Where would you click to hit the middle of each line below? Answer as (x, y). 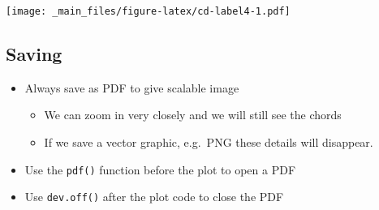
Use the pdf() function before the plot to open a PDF (160, 169)
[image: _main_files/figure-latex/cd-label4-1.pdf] (148, 11)
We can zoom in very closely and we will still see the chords (193, 115)
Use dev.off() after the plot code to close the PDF (154, 197)
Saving (34, 54)
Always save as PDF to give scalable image (132, 87)
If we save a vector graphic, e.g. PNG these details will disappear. (209, 142)
